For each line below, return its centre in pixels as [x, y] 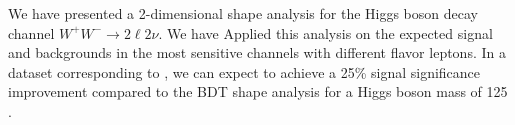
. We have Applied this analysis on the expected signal [325, 32]
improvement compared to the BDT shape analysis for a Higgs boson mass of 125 [258, 91]
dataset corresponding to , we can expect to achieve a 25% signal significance [244, 71]
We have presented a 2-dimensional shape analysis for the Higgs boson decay [243, 13]
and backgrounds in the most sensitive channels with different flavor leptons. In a [257, 52]
